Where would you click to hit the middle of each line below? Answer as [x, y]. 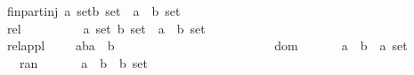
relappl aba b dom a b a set [207, 45]
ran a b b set [84, 62]
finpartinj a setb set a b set [94, 11]
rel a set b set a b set [106, 28]
